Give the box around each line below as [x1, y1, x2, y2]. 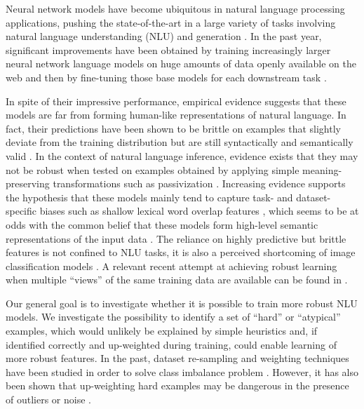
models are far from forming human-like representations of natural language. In [6, 107, 346, 122]
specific [6, 203, 37, 218]
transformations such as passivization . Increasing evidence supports [53, 176, 346, 191]
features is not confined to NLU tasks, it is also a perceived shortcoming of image [6, 245, 356, 260]
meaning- [302, 162, 342, 177]
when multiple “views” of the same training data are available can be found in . [6, 272, 348, 287]
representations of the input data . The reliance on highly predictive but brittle [6, 231, 346, 246]
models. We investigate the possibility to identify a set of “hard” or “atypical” [6, 309, 341, 324]
